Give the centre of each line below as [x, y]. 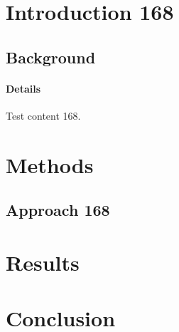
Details [23, 88]
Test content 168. [43, 115]
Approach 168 [58, 210]
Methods [50, 164]
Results [43, 262]
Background [51, 57]
